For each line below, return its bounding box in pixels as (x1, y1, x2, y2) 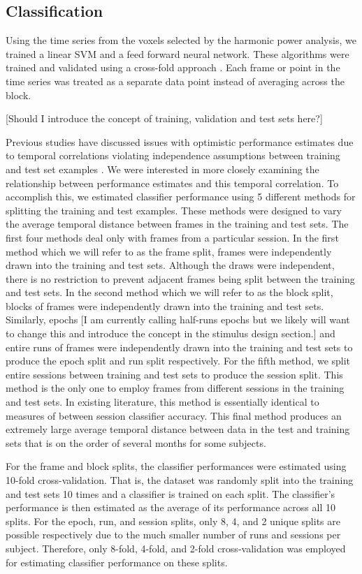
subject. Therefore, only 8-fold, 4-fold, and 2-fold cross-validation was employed (6, 540, 346, 555)
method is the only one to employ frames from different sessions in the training (6, 381, 345, 395)
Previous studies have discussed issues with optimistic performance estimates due (6, 134, 354, 149)
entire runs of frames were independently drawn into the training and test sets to (6, 339, 353, 354)
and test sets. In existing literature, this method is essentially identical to (6, 395, 319, 409)
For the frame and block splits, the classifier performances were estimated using (6, 459, 347, 473)
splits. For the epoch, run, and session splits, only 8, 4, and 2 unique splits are (6, 513, 340, 528)
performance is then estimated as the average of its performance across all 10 (6, 500, 335, 515)
